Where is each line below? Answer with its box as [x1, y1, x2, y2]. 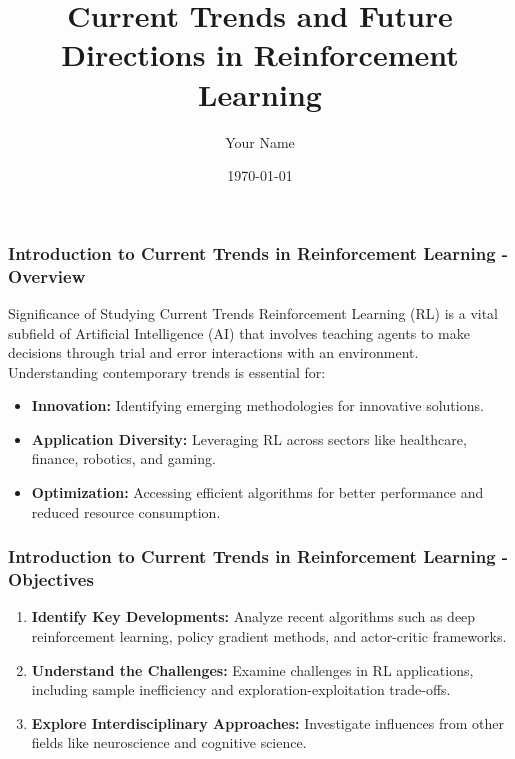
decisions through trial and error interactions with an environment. [8, 342, 419, 363]
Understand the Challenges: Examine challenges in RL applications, [31, 659, 474, 680]
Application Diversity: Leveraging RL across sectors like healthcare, [31, 428, 467, 449]
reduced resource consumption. [31, 501, 221, 522]
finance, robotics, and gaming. [31, 448, 216, 469]
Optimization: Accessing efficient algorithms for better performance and [31, 482, 484, 503]
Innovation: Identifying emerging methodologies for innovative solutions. [31, 395, 484, 416]
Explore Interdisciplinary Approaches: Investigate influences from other [31, 712, 504, 733]
